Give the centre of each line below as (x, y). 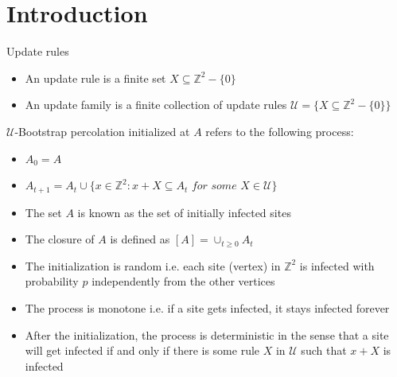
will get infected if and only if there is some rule (142, 350)
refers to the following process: (280, 131)
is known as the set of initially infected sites (184, 212)
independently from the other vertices (183, 281)
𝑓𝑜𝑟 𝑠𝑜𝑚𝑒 (214, 187)
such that (324, 350)
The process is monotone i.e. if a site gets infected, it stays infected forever (207, 307)
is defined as (140, 239)
